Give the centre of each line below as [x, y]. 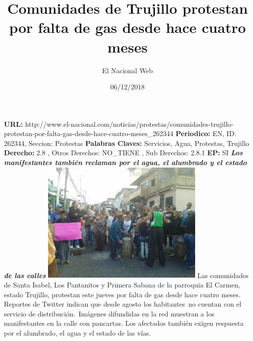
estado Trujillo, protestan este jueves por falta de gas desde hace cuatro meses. [122, 294]
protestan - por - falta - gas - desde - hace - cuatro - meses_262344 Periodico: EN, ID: [120, 133]
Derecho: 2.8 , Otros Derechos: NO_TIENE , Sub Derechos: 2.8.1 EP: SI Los [123, 153]
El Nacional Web [127, 70]
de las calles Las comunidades [126, 275]
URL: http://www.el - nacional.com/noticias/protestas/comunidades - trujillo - [119, 124]
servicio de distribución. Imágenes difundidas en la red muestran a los [109, 313]
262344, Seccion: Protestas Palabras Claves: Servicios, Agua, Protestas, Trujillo [126, 143]
